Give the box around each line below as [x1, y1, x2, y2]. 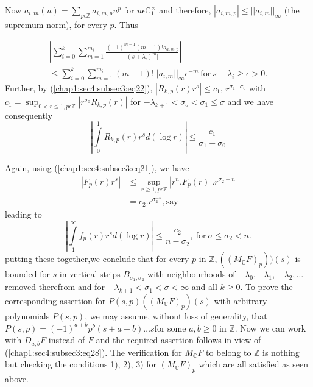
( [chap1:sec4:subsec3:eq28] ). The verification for [5, 346, 182, 358]
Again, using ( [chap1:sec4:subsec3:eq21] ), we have [5, 161, 189, 174]
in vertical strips [59, 268, 121, 280]
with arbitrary [214, 294, 267, 307]
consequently [5, 108, 53, 121]
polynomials [5, 309, 50, 322]
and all [191, 280, 217, 293]
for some [154, 321, 186, 334]
